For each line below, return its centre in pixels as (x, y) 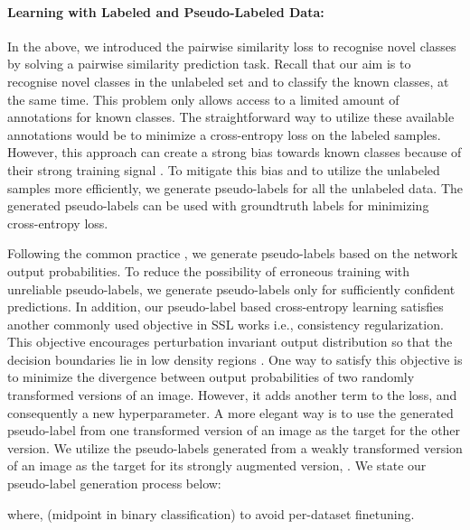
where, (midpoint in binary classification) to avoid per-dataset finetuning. (211, 513)
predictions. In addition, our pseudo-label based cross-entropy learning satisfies (226, 307)
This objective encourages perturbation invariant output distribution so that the (230, 342)
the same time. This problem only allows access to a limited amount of (203, 99)
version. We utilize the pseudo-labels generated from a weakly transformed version (235, 447)
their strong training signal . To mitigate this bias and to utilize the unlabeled (224, 169)
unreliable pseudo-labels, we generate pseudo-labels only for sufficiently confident (231, 288)
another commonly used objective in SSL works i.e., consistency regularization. (226, 324)
